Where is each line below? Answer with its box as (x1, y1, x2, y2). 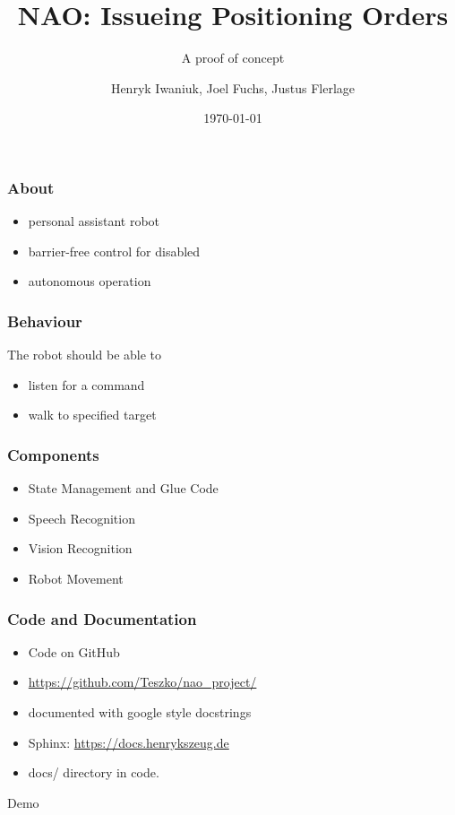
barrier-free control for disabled (28, 241, 201, 260)
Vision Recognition (28, 539, 133, 558)
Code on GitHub (28, 642, 120, 661)
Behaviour (7, 309, 82, 332)
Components (7, 443, 99, 465)
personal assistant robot (28, 212, 160, 230)
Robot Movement (28, 568, 124, 587)
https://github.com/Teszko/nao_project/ (28, 672, 257, 691)
